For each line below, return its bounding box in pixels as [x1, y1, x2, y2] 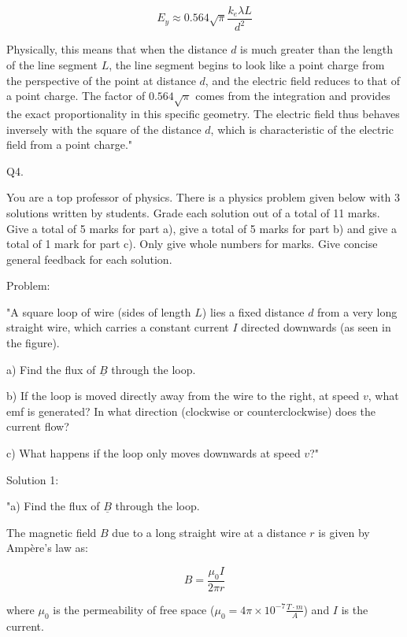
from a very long [317, 303, 398, 320]
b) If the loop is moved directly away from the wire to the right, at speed [6, 387, 360, 404]
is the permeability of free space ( [53, 601, 215, 617]
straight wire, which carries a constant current [6, 319, 229, 335]
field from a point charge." [6, 136, 133, 153]
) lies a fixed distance [202, 303, 305, 320]
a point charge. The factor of [6, 87, 146, 104]
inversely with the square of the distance [6, 120, 202, 137]
